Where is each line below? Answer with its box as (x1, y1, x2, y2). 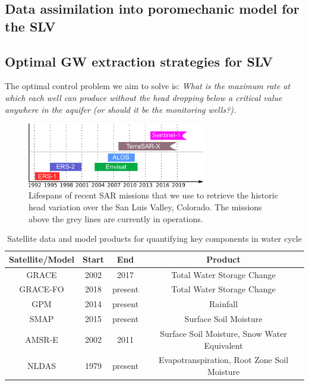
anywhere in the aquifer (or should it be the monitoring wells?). (5, 103, 237, 115)
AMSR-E (25, 333, 58, 345)
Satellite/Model (9, 253, 75, 265)
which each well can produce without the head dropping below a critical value (5, 91, 282, 103)
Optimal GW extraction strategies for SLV (5, 52, 273, 70)
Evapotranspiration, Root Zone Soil (159, 354, 289, 366)
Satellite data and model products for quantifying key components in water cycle (7, 232, 302, 245)
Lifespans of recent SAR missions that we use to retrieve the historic (29, 189, 278, 201)
